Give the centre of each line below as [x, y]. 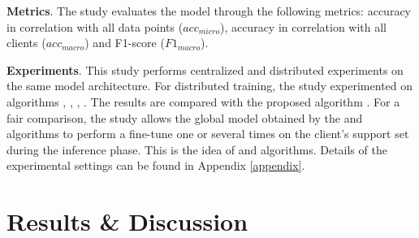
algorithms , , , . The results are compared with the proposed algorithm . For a [203, 101]
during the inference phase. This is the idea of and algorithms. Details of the [197, 149]
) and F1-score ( [125, 43]
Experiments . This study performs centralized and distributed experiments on [205, 69]
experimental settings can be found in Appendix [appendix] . [156, 165]
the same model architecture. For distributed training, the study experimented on [210, 86]
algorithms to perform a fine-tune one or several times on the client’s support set [208, 134]
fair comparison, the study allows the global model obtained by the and [185, 117]
